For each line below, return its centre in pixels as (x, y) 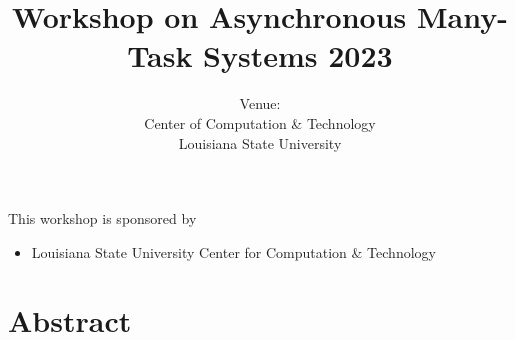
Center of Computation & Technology (260, 122)
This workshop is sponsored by (102, 218)
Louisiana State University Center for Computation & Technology (233, 251)
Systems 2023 (298, 55)
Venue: (260, 103)
